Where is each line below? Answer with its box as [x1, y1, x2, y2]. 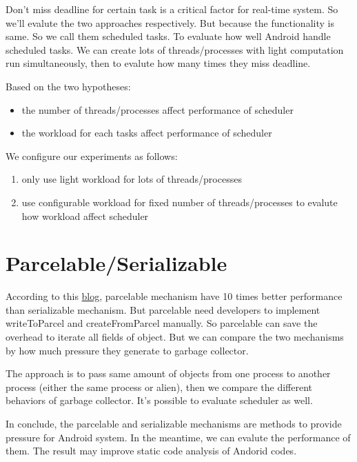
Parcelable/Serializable [6, 249, 227, 277]
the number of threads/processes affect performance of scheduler [21, 102, 294, 117]
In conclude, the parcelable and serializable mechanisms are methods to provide [6, 416, 342, 430]
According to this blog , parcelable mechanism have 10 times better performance [6, 289, 343, 303]
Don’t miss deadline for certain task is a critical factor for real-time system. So [6, 2, 338, 16]
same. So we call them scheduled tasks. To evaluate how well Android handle [6, 29, 331, 43]
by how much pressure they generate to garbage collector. [6, 343, 249, 357]
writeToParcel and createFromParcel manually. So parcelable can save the [6, 316, 318, 330]
